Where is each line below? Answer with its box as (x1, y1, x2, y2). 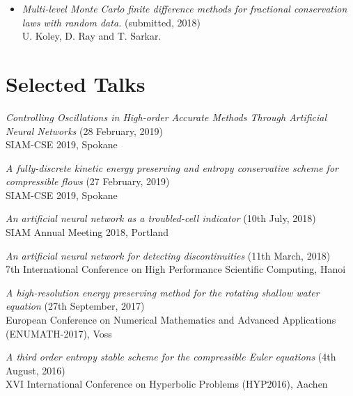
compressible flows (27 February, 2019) (6, 174, 170, 189)
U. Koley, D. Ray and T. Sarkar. (22, 29, 162, 43)
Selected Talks (6, 69, 146, 97)
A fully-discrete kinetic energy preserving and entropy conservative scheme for (6, 160, 338, 175)
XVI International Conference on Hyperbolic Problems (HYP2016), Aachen (6, 377, 328, 391)
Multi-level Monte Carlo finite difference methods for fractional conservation (22, 1, 347, 15)
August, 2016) (6, 363, 65, 377)
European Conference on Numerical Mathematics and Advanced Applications (6, 312, 336, 327)
